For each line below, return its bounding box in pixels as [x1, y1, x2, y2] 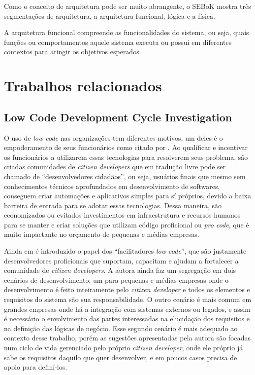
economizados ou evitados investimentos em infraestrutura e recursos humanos [4, 210, 241, 220]
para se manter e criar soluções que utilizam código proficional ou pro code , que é [4, 219, 249, 229]
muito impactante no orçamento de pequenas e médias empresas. [4, 229, 199, 239]
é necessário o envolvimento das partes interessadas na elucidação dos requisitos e [4, 313, 250, 324]
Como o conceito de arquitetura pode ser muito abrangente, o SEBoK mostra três [4, 1, 251, 11]
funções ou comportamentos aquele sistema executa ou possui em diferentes [4, 37, 232, 47]
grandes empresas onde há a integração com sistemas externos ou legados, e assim [4, 303, 251, 314]
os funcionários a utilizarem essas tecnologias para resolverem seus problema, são [4, 151, 248, 162]
